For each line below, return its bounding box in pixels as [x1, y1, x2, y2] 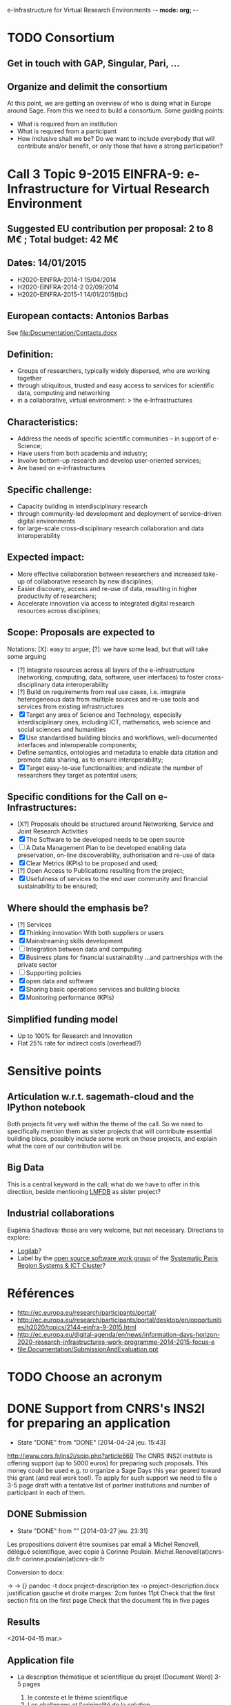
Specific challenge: [7, 483, 92, 496]
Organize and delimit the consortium [7, 81, 168, 93]
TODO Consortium [7, 30, 115, 46]
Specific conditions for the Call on [7, 791, 157, 803]
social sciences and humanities [17, 725, 107, 733]
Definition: [7, 348, 54, 360]
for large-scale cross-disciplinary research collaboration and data [17, 524, 204, 532]
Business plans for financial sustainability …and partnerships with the [26, 953, 223, 962]
